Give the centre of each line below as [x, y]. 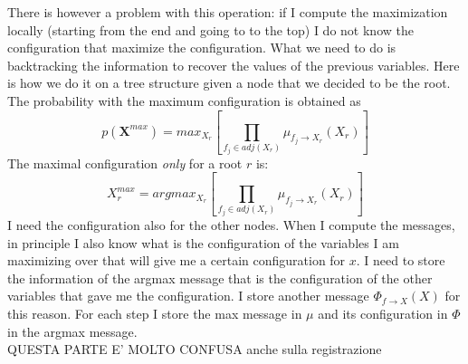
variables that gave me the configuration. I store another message [188, 296]
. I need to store [401, 260]
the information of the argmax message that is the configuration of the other [220, 278]
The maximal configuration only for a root [125, 163]
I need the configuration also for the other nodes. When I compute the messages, [231, 225]
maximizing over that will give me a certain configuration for [177, 260]
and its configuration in [383, 313]
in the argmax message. [72, 331]
